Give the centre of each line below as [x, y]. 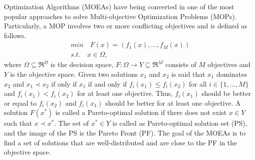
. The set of [71, 123]
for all [198, 83]
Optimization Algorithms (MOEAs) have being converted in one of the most [119, 6]
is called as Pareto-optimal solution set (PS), [180, 123]
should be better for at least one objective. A [173, 103]
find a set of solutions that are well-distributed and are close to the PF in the [121, 142]
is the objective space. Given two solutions [74, 74]
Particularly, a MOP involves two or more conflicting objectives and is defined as [126, 26]
